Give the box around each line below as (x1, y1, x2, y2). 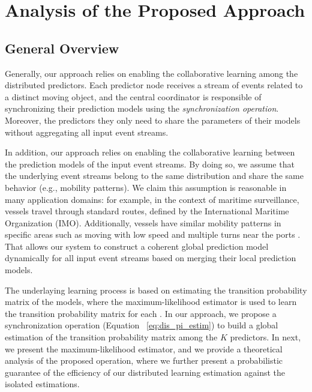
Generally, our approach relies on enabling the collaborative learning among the (5, 67, 298, 79)
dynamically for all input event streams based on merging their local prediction (5, 252, 296, 264)
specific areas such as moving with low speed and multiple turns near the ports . (5, 228, 301, 241)
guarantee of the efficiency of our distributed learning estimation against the (5, 366, 286, 378)
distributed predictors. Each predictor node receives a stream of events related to (5, 79, 303, 91)
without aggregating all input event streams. (5, 125, 169, 138)
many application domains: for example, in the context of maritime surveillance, (5, 193, 299, 205)
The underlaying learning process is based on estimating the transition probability (5, 283, 307, 296)
